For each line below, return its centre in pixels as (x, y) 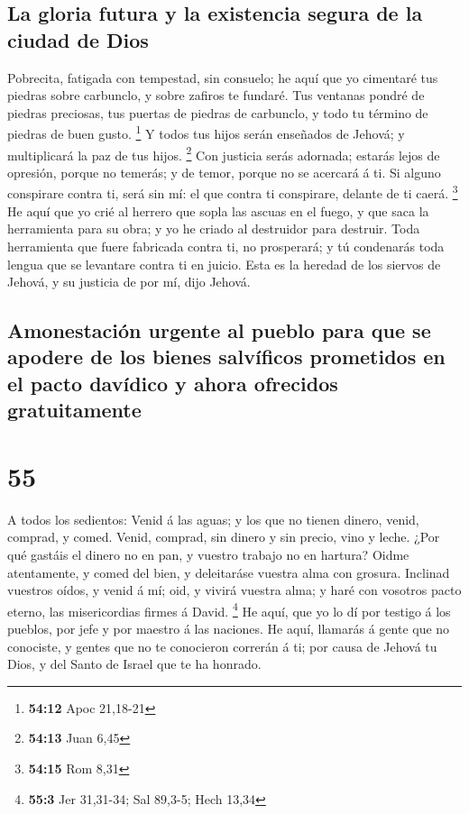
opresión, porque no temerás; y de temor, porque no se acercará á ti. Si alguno (224, 172)
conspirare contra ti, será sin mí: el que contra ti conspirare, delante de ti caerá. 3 (233, 192)
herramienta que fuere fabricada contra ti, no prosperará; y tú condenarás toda (226, 246)
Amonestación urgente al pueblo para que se (219, 330)
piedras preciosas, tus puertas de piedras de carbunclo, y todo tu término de (218, 112)
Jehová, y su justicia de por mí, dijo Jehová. (129, 282)
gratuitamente (74, 410)
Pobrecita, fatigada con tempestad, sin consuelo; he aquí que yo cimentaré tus (223, 77)
